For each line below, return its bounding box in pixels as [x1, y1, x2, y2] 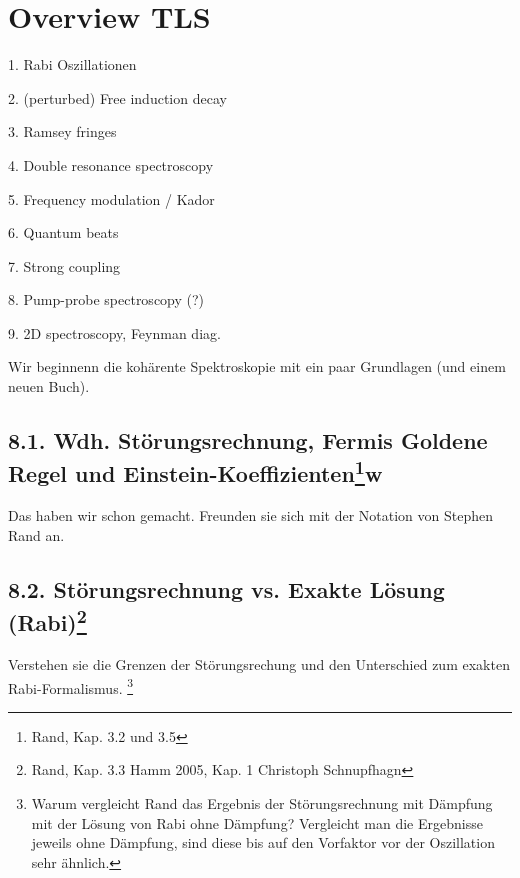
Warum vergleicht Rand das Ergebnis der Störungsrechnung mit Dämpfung [31, 793, 493, 814]
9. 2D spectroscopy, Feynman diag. [8, 322, 221, 343]
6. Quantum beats [8, 222, 119, 243]
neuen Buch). [8, 376, 90, 397]
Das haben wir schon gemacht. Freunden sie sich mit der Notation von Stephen [8, 505, 493, 526]
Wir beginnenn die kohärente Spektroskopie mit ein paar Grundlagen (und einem [8, 356, 506, 377]
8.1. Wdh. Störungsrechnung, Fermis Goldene [8, 425, 488, 456]
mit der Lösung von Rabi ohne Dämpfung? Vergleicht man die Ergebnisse [31, 812, 483, 833]
